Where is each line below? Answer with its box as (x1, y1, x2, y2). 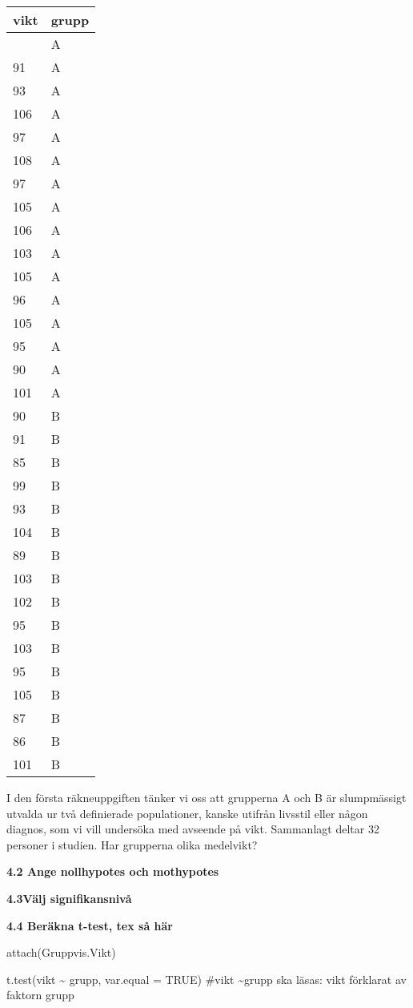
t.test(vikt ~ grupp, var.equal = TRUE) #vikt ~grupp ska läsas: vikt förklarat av (6, 970, 407, 987)
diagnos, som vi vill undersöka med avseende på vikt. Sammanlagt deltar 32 (6, 821, 379, 837)
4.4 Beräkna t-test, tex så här (6, 917, 173, 933)
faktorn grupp (6, 986, 74, 1003)
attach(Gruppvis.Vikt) (6, 944, 116, 961)
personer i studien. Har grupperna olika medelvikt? (6, 836, 258, 853)
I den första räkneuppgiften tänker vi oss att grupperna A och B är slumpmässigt (6, 789, 407, 805)
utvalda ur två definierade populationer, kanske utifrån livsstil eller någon (6, 804, 368, 821)
